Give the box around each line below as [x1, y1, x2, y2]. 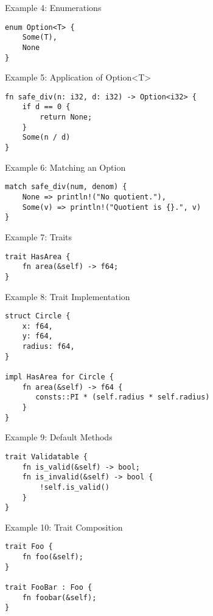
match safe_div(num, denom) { [5, 182, 127, 192]
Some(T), [22, 33, 57, 42]
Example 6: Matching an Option [5, 160, 126, 173]
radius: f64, [22, 342, 75, 351]
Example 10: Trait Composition [5, 520, 123, 533]
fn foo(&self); [22, 553, 83, 562]
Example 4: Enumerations [5, 1, 102, 13]
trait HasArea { [5, 252, 71, 261]
